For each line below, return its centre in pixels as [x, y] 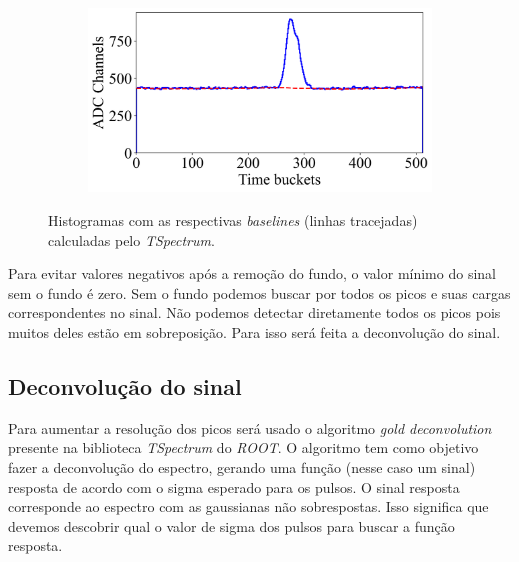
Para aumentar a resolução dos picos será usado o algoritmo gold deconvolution [250, 427]
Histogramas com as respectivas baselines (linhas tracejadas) [233, 220]
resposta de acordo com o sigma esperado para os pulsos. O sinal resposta [234, 486]
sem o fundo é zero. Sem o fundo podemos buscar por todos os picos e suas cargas [259, 292]
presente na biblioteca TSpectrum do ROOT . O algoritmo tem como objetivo [243, 447]
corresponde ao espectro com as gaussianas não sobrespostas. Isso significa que [248, 506]
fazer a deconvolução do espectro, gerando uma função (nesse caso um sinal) [242, 466]
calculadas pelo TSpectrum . [131, 239]
